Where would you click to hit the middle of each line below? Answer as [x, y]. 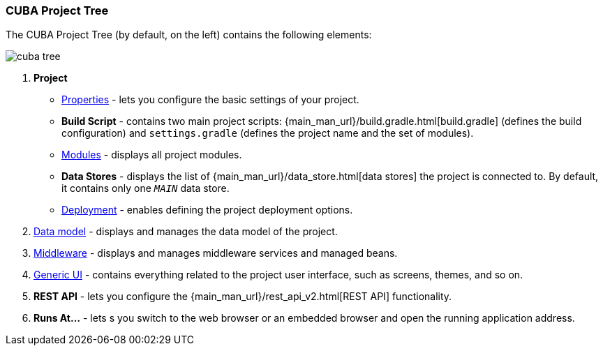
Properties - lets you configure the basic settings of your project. [210, 100]
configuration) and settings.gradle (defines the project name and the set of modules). [268, 133]
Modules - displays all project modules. [152, 155]
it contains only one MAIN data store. [146, 188]
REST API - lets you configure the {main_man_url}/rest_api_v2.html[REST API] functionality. [243, 297]
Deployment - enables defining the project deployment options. [207, 210]
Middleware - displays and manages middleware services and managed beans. [216, 253]
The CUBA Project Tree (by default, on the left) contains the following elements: [189, 35]
